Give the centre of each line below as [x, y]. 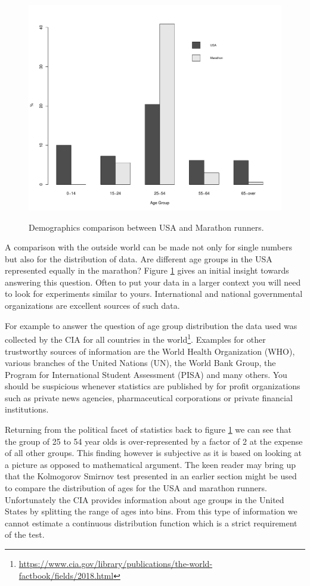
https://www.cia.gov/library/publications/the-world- [116, 563]
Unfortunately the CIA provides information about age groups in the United [145, 499]
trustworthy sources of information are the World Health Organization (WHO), [150, 351]
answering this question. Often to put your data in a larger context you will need [153, 282]
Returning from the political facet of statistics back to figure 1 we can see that [148, 430]
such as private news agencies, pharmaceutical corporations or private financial [149, 397]
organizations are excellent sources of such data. [92, 306]
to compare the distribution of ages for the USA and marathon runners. [136, 488]
